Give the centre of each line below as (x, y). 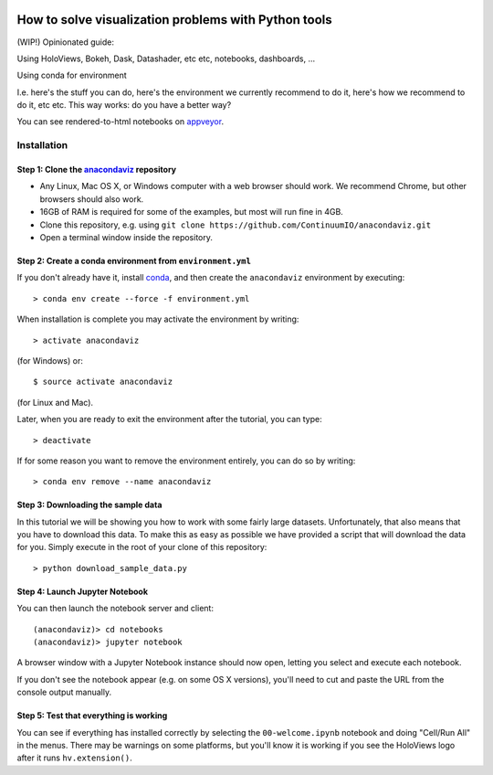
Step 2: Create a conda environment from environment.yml (134, 260)
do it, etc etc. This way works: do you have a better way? (124, 105)
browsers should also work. (92, 199)
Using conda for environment (72, 75)
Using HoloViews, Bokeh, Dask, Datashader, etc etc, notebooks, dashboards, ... (166, 58)
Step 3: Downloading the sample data (89, 505)
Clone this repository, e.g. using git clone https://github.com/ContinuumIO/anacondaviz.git (236, 225)
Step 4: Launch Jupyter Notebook (83, 591)
